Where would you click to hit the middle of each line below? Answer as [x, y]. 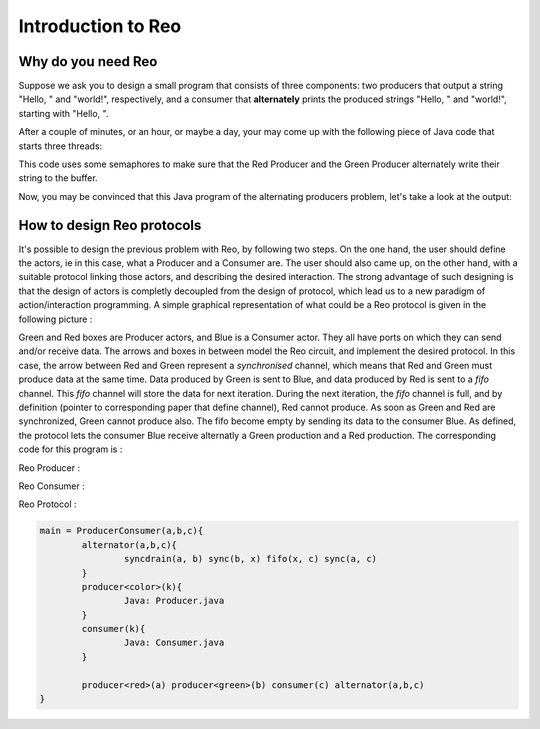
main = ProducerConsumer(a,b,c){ [121, 531]
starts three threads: [60, 146]
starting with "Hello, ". [63, 113]
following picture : [55, 319]
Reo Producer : [49, 467]
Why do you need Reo [88, 61]
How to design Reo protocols [110, 225]
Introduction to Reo [100, 26]
